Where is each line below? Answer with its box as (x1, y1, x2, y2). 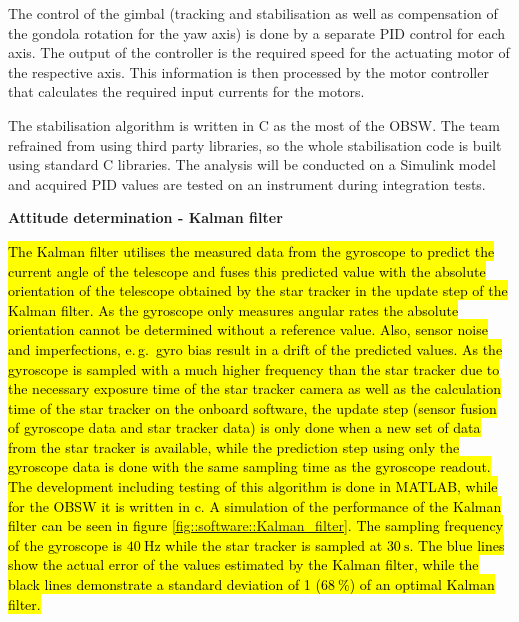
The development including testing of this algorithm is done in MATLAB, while (8, 476, 498, 497)
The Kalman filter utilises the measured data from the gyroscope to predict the (8, 240, 495, 261)
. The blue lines (409, 534, 505, 555)
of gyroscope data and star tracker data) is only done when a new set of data (8, 417, 481, 438)
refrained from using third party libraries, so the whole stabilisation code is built (8, 134, 502, 155)
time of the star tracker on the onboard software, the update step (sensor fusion (8, 397, 497, 418)
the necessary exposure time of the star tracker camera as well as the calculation (8, 378, 501, 399)
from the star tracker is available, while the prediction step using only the (8, 436, 460, 457)
